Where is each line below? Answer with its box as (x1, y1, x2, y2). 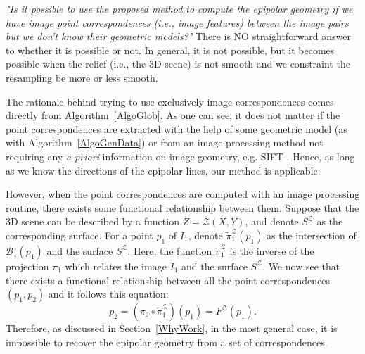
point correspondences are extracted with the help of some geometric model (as (6, 121, 347, 136)
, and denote (245, 214, 299, 229)
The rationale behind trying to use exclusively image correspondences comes (6, 94, 334, 108)
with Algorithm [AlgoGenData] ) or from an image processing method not (6, 135, 324, 150)
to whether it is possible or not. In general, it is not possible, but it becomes (6, 42, 335, 57)
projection (6, 258, 49, 273)
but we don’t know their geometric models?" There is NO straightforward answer (6, 29, 351, 44)
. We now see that (262, 258, 340, 273)
